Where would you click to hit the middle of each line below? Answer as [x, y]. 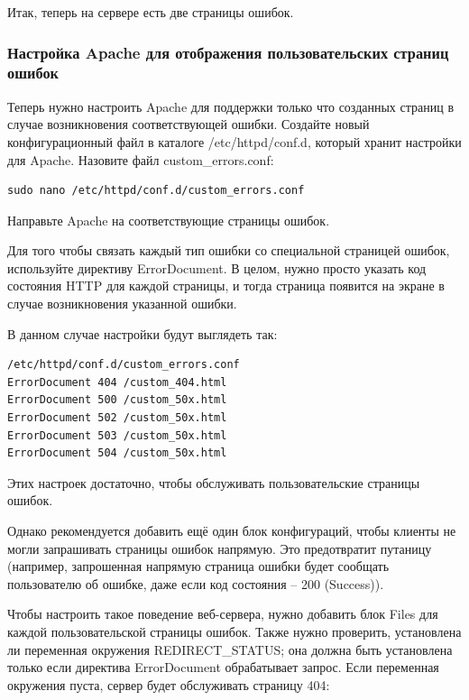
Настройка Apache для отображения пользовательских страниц [228, 52]
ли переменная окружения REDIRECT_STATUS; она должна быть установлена [230, 649]
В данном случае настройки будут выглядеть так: [143, 333]
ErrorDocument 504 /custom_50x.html [117, 453]
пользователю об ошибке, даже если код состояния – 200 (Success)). [196, 583]
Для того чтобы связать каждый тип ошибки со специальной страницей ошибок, [229, 250]
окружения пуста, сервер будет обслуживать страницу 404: [169, 684]
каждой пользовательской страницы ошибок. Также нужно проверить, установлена [234, 631]
